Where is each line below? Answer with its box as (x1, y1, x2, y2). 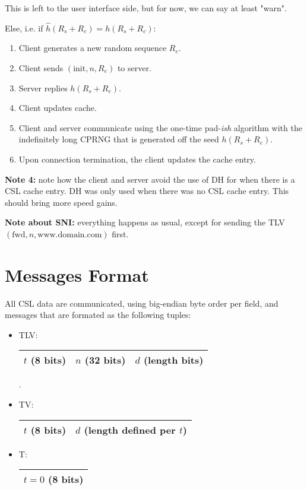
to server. (117, 62, 151, 74)
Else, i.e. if (5, 21, 43, 34)
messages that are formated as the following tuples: (5, 308, 191, 321)
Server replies (18, 81, 68, 94)
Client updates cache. (18, 101, 97, 114)
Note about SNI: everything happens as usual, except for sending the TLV (5, 216, 285, 228)
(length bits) (143, 353, 204, 367)
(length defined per (84, 422, 176, 437)
